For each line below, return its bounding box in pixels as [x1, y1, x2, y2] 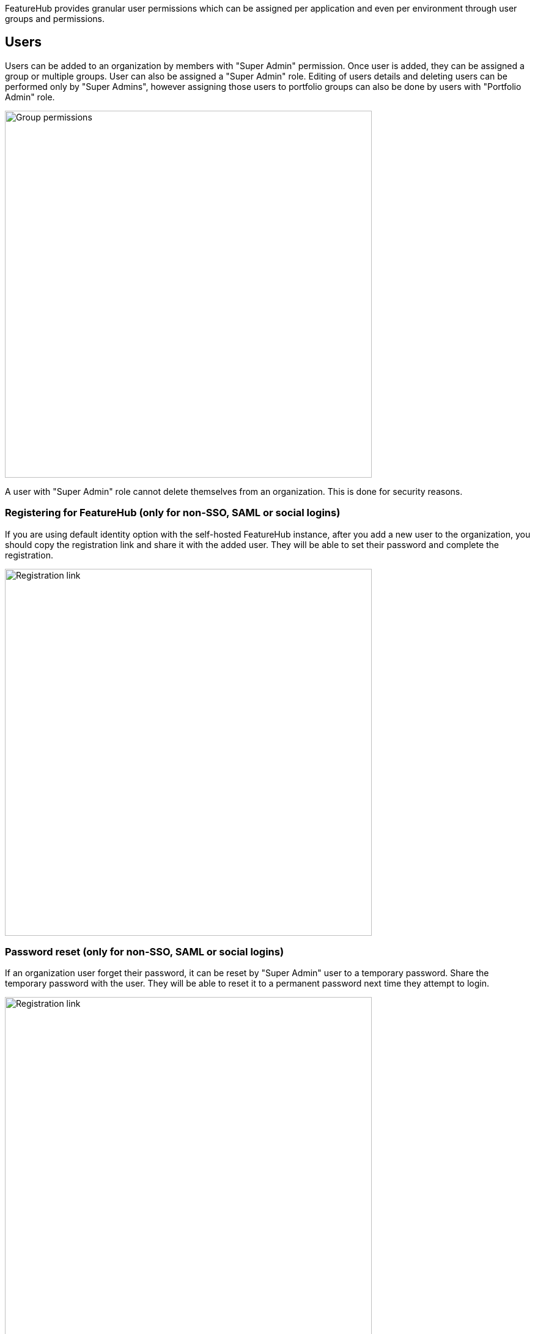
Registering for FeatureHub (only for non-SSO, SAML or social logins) [5, 506, 341, 519]
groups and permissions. [5, 13, 105, 24]
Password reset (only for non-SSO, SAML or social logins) [5, 945, 284, 958]
